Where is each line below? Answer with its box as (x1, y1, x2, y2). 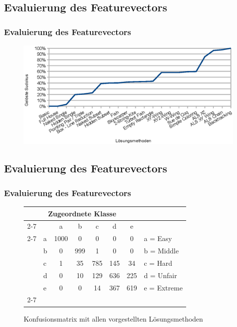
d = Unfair (144, 270, 177, 280)
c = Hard (144, 257, 172, 268)
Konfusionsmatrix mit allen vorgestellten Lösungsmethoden (24, 313, 203, 324)
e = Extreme (144, 282, 183, 292)
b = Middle (144, 245, 179, 256)
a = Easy (144, 233, 172, 244)
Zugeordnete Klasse (48, 208, 117, 218)
